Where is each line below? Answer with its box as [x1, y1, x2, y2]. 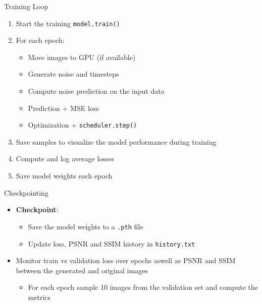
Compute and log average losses [16, 153, 115, 164]
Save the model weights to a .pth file [28, 221, 143, 231]
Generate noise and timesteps [28, 69, 119, 79]
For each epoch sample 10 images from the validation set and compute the [28, 282, 258, 292]
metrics [28, 291, 51, 302]
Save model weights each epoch [16, 170, 113, 181]
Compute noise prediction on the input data [28, 86, 165, 96]
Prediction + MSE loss [28, 102, 99, 113]
